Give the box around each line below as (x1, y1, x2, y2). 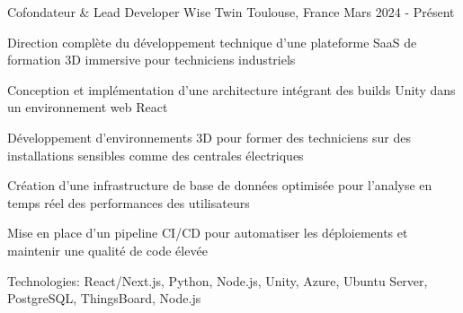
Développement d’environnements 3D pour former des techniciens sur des (7, 127, 411, 146)
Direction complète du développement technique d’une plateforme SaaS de (7, 32, 417, 51)
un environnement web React (7, 98, 168, 117)
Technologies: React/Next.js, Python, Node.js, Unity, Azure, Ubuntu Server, (7, 271, 428, 290)
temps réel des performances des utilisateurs (7, 193, 250, 212)
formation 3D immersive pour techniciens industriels (7, 50, 296, 69)
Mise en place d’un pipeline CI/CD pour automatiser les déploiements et (7, 223, 408, 242)
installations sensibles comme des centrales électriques (7, 145, 304, 164)
